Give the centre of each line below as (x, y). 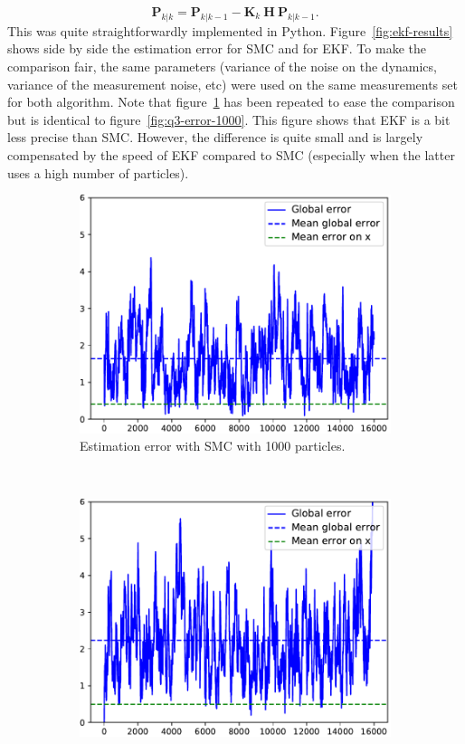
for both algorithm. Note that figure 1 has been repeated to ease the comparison (231, 102)
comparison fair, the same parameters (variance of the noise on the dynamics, (222, 66)
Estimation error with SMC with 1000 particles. (213, 446)
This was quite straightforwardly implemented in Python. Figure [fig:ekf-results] (230, 30)
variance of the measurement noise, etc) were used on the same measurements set (232, 84)
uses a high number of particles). (98, 172)
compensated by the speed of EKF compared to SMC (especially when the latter (231, 154)
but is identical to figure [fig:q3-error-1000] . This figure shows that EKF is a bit (229, 119)
